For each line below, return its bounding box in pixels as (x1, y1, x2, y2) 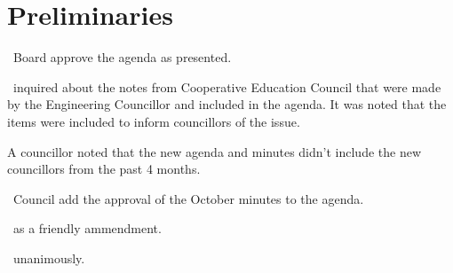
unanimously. (12, 248, 85, 267)
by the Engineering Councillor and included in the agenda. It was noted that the (7, 95, 447, 113)
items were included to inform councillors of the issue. (7, 112, 300, 130)
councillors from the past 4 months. (7, 160, 201, 178)
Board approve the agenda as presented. (12, 48, 232, 66)
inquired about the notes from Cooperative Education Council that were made (12, 77, 441, 96)
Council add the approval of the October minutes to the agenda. (12, 189, 364, 207)
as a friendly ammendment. (12, 219, 162, 238)
